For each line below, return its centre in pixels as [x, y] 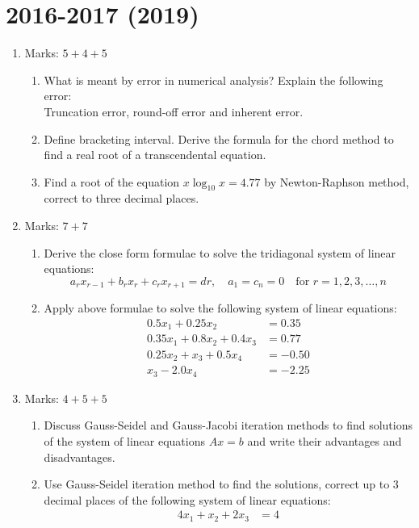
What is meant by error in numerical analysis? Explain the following [214, 80]
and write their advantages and [325, 441]
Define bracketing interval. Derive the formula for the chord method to [219, 138]
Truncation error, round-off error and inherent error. [174, 111]
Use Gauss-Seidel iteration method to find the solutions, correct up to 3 [221, 484]
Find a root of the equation [112, 181]
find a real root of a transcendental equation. [155, 155]
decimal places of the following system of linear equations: [187, 499]
